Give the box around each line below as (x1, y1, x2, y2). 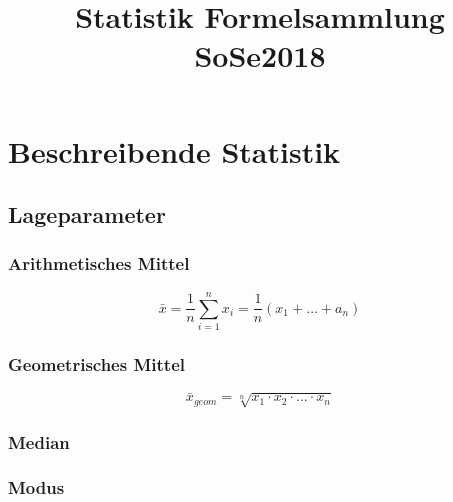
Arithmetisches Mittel (8, 251, 190, 276)
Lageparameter (8, 199, 166, 230)
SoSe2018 (194, 35, 326, 76)
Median (8, 429, 70, 454)
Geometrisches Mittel (8, 351, 185, 376)
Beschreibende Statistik (8, 130, 341, 171)
